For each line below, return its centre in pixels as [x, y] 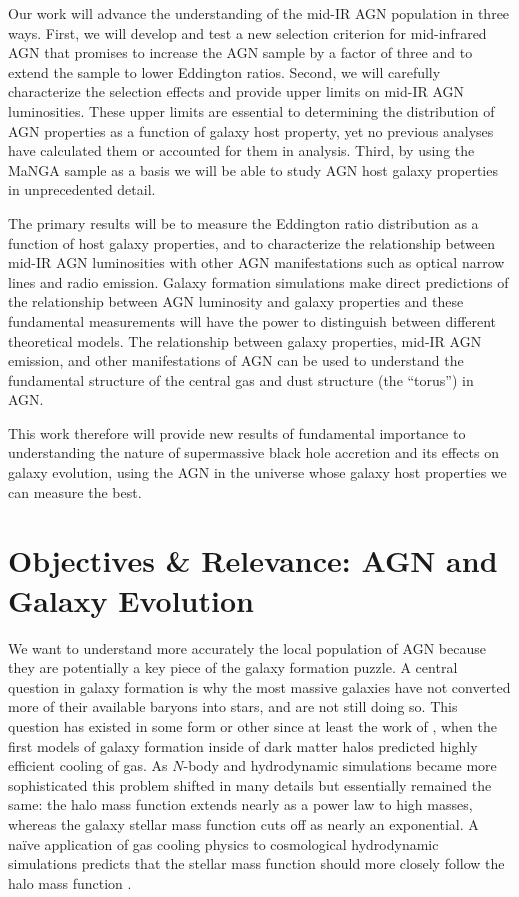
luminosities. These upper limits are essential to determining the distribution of [251, 110]
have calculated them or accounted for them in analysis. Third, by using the [241, 150]
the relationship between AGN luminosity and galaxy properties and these [236, 301]
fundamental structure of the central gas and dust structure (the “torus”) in [241, 379]
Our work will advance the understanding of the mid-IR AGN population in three [259, 13]
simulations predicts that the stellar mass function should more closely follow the [256, 863]
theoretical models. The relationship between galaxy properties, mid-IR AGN [245, 340]
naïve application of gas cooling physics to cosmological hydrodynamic [223, 843]
